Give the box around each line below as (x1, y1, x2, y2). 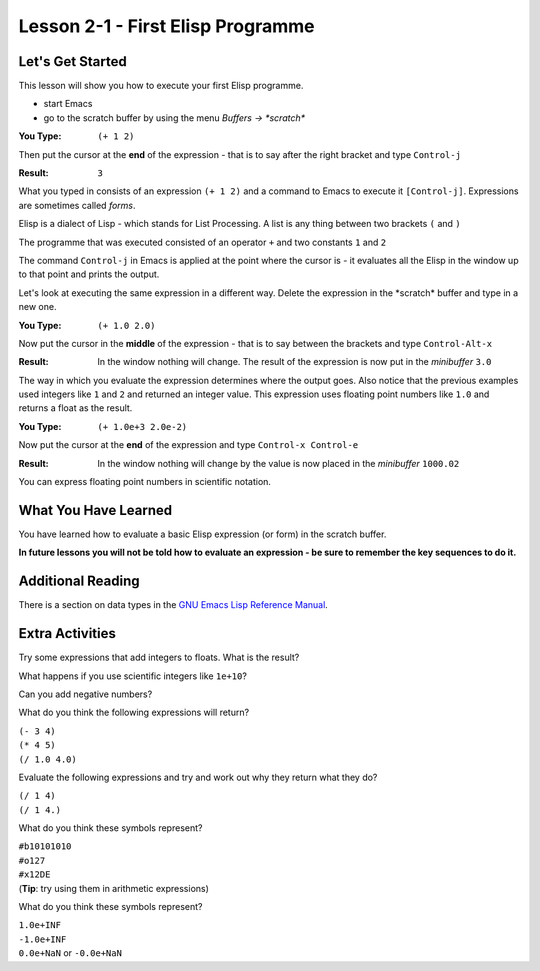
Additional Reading (18, 573, 140, 590)
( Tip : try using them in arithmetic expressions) (18, 882, 210, 894)
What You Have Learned (18, 501, 173, 519)
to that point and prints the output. (18, 268, 160, 280)
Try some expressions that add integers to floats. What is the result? (18, 651, 300, 664)
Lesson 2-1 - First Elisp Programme (18, 15, 315, 37)
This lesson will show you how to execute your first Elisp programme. (18, 80, 304, 92)
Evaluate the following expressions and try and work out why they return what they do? (18, 771, 378, 783)
